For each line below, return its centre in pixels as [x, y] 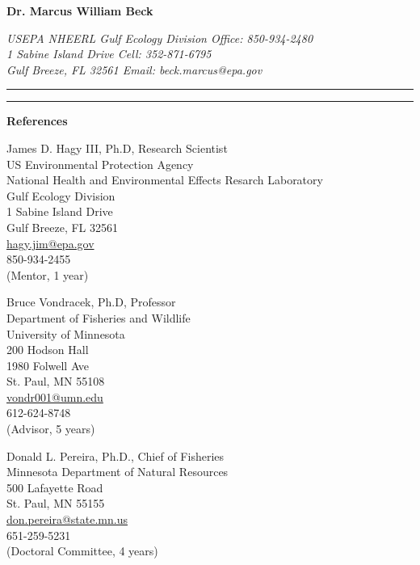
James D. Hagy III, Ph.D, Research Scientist [117, 148]
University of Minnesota [66, 333]
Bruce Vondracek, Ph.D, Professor [91, 302]
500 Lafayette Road [55, 487]
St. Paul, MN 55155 [56, 503]
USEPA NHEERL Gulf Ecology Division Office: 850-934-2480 [160, 38]
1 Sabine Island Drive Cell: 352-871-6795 [109, 54]
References [37, 121]
